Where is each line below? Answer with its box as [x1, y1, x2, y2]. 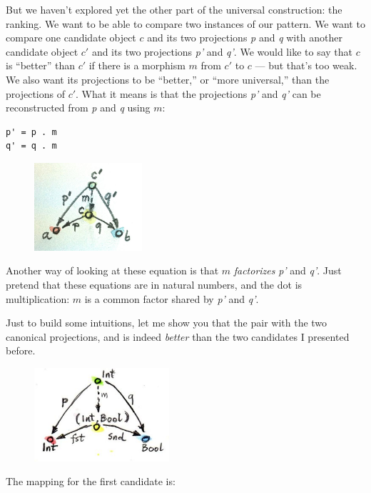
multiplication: [6, 291, 70, 306]
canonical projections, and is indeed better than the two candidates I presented [6, 329, 350, 344]
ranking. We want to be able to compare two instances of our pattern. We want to [6, 16, 365, 31]
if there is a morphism [88, 58, 185, 73]
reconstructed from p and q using [6, 100, 151, 115]
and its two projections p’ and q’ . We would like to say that [91, 44, 352, 59]
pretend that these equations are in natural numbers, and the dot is [6, 277, 303, 292]
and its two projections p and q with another [147, 30, 342, 45]
